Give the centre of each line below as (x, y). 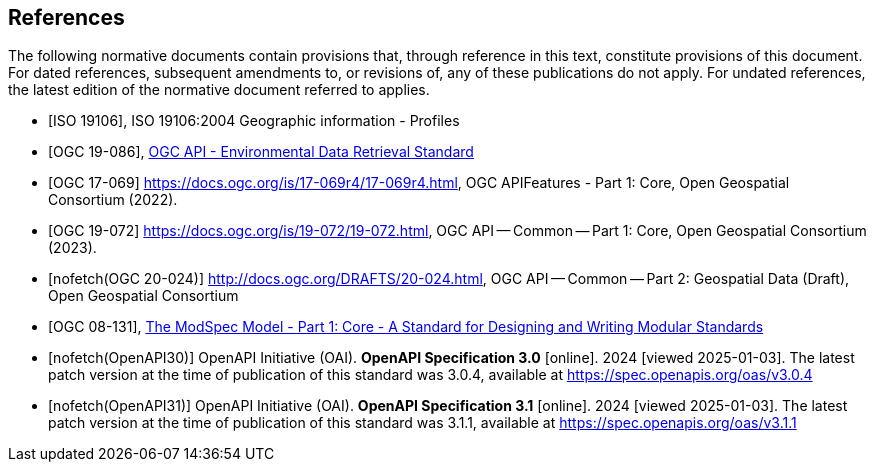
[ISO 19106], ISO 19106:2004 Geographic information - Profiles (254, 121)
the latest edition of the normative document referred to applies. (219, 90)
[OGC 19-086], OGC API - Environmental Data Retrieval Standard (261, 152)
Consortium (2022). (113, 200)
